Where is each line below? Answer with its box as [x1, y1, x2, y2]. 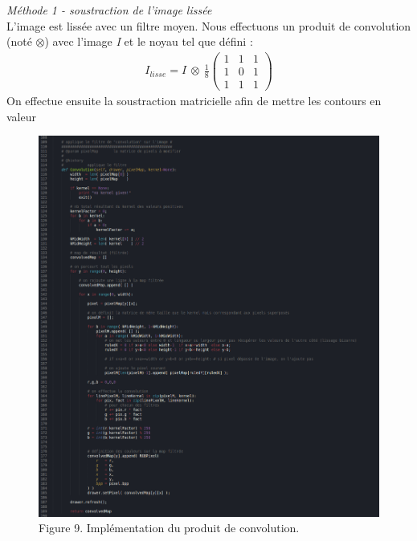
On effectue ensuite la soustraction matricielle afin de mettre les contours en [6, 92, 382, 108]
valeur [6, 108, 36, 124]
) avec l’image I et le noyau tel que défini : [44, 33, 253, 50]
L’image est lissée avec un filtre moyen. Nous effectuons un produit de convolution [6, 17, 411, 34]
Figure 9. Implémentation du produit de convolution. [39, 519, 300, 536]
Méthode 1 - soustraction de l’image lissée [6, 2, 212, 18]
